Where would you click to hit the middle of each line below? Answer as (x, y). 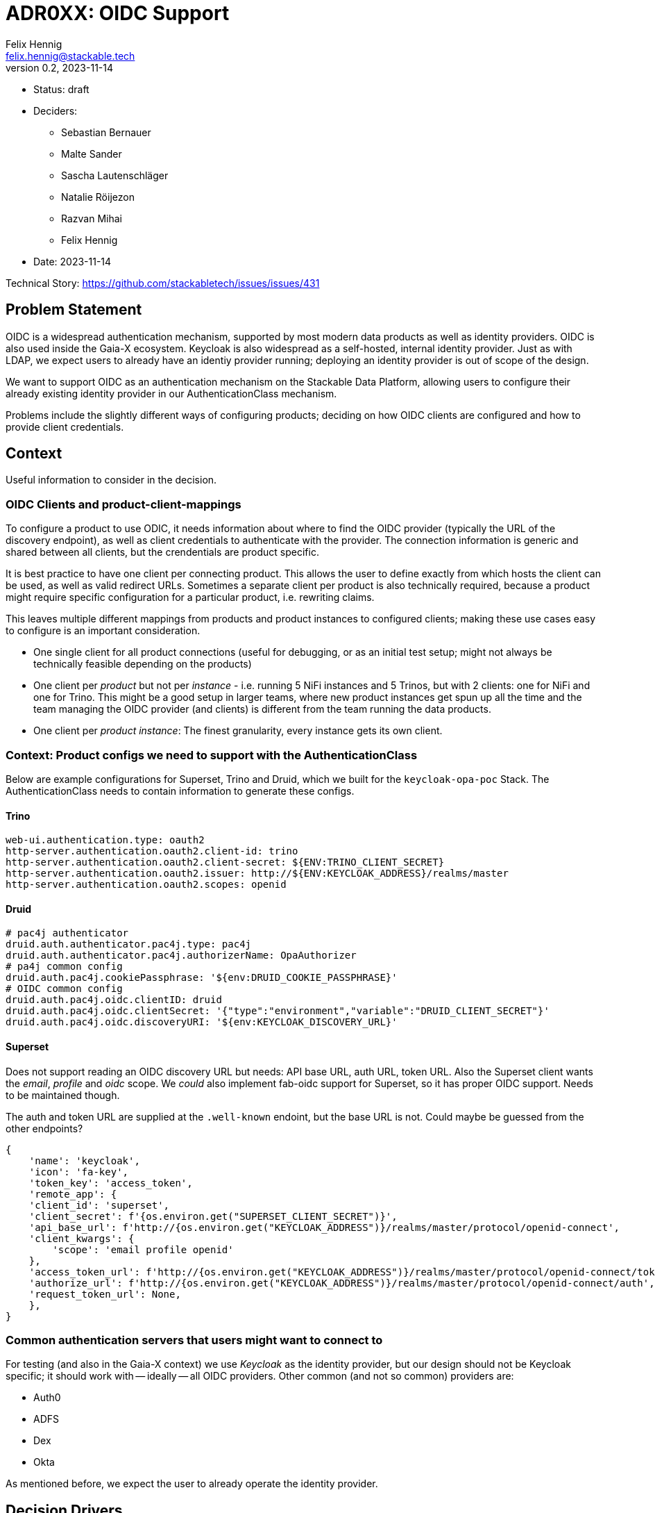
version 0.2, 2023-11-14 (59, 67)
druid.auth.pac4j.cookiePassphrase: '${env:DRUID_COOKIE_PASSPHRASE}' (202, 978)
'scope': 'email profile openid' (143, 1249)
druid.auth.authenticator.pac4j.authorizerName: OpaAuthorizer (181, 956)
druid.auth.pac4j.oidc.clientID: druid (114, 1000)
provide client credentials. (65, 427)
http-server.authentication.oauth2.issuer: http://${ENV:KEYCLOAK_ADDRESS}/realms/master (257, 874)
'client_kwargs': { (82, 1238)
